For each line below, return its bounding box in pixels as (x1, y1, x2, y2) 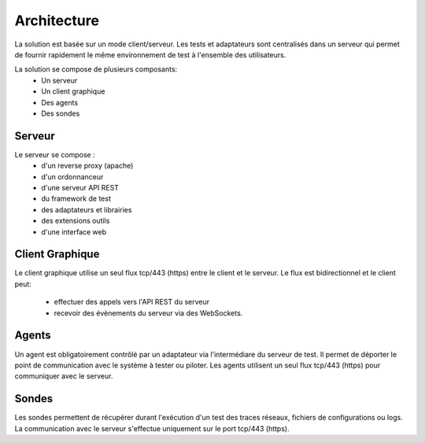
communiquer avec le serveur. (14, 371, 113, 381)
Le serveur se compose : (14, 150, 95, 159)
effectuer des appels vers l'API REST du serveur (54, 297, 210, 307)
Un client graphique (41, 87, 105, 96)
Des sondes (41, 109, 80, 118)
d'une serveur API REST (41, 183, 120, 192)
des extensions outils (41, 216, 110, 226)
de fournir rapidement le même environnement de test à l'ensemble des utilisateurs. (14, 50, 286, 59)
